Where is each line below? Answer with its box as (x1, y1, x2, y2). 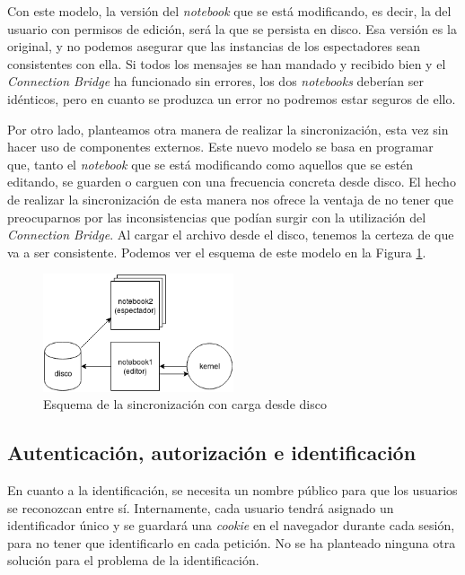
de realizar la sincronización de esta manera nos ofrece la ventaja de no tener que (7, 189, 454, 208)
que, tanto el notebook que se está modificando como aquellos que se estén (7, 154, 413, 173)
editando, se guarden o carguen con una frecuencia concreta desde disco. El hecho (7, 172, 456, 191)
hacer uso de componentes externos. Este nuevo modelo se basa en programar (7, 137, 434, 156)
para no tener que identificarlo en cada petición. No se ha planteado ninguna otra (7, 533, 456, 552)
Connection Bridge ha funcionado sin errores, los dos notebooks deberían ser (7, 72, 425, 91)
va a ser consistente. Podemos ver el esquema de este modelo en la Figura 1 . (7, 242, 426, 261)
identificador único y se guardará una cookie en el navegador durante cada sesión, (7, 516, 455, 535)
